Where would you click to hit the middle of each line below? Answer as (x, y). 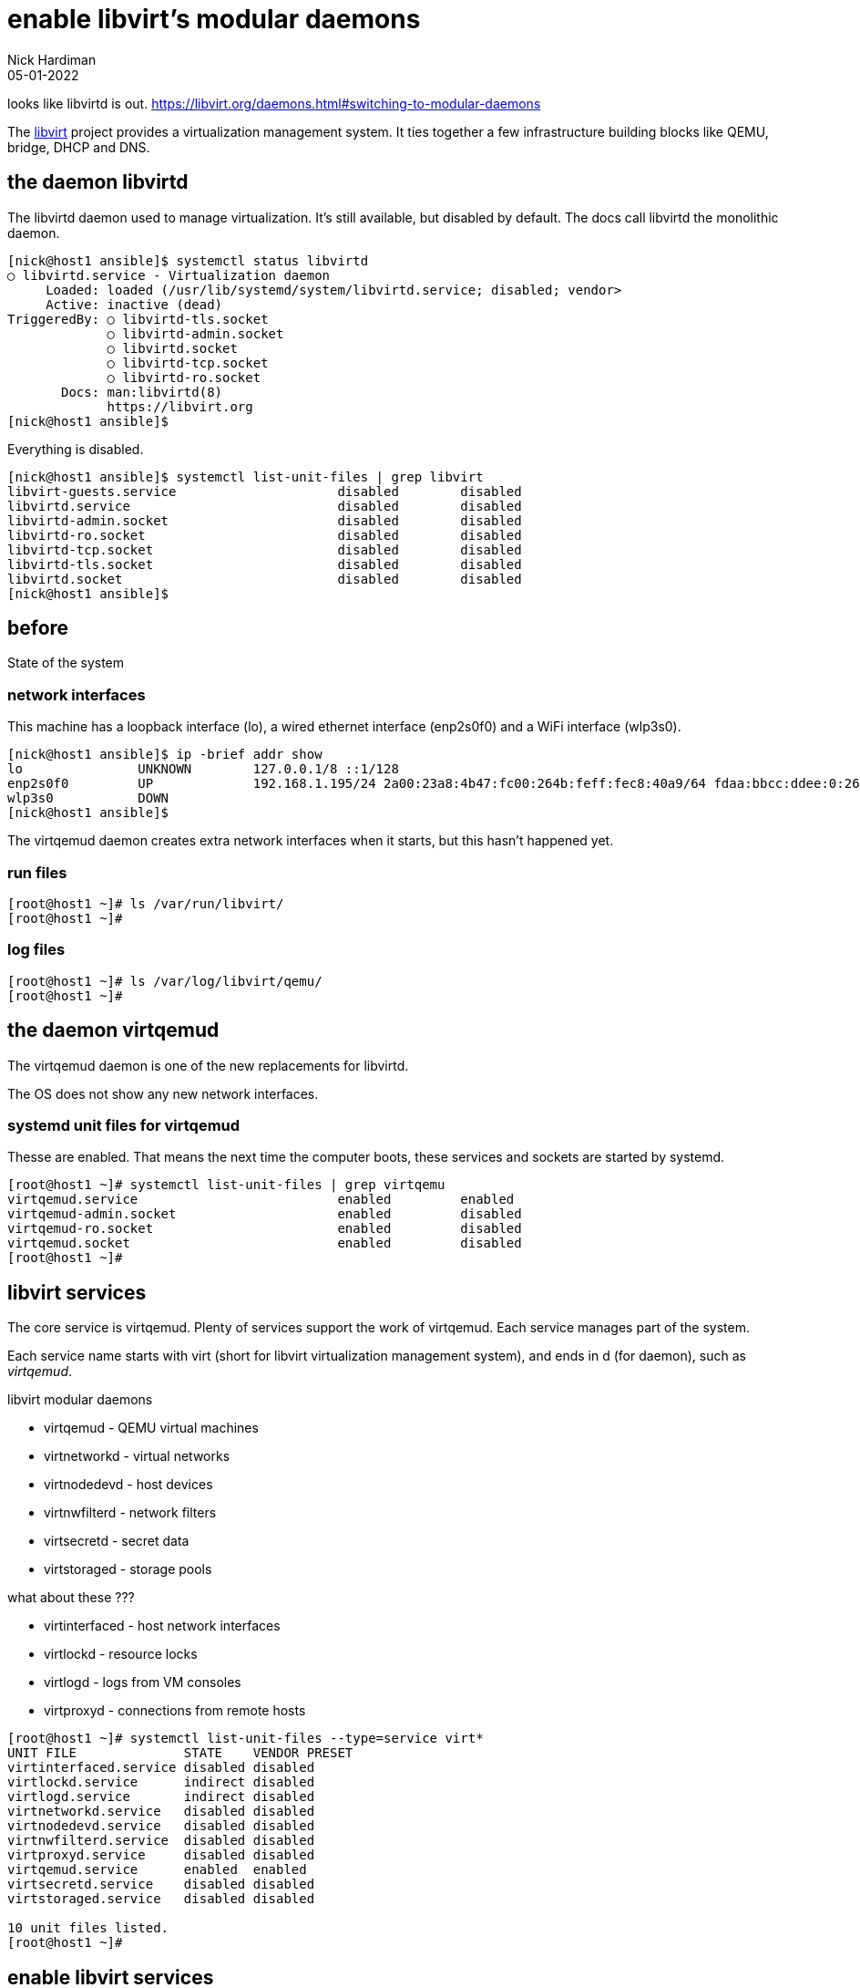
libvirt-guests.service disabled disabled (265, 491)
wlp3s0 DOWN (88, 798)
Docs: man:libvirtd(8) (142, 392)
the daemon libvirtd (98, 182)
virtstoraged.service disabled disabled (161, 1899)
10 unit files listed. (88, 1928)
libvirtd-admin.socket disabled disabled (265, 520)
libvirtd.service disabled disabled (265, 506)
